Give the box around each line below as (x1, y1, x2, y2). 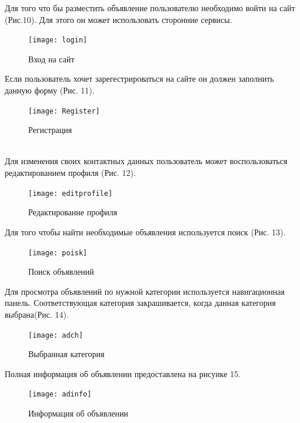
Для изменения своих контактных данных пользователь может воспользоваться (5, 155, 288, 167)
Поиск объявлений (28, 265, 94, 278)
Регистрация (28, 124, 72, 136)
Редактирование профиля (28, 206, 118, 218)
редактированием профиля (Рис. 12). (5, 166, 136, 179)
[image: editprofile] (28, 189, 113, 198)
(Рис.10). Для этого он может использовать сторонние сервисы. (5, 13, 232, 25)
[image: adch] (28, 331, 84, 339)
